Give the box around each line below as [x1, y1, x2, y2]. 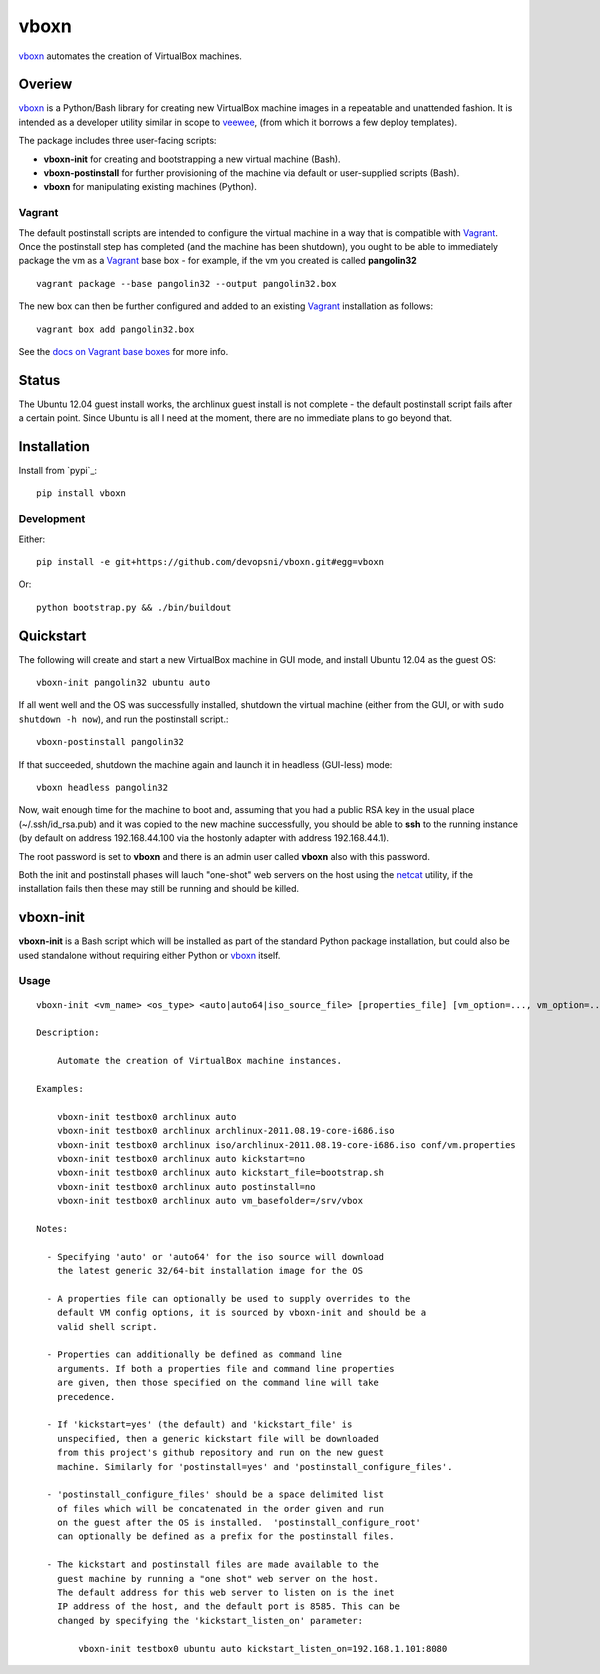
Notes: [36, 1223, 69, 1234]
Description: [36, 1027, 100, 1039]
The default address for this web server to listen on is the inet [56, 1587, 395, 1599]
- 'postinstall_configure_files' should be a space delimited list [46, 1489, 385, 1500]
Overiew [18, 76, 73, 93]
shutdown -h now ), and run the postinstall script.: [18, 713, 229, 725]
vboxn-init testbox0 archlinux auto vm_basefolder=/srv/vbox [56, 1195, 364, 1207]
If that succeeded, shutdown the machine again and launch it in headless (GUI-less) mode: [18, 758, 393, 770]
